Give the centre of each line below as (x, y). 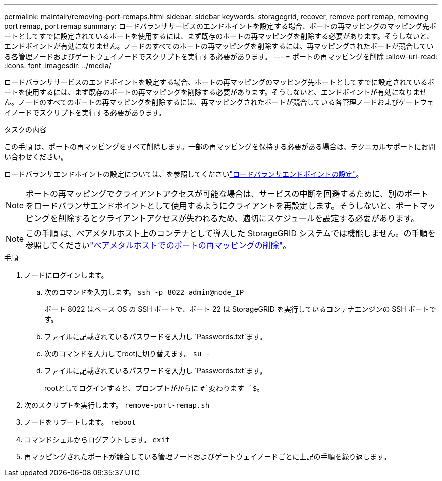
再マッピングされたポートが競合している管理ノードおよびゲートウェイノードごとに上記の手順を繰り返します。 (208, 457)
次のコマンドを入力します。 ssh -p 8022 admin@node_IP (144, 292)
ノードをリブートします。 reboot (80, 422)
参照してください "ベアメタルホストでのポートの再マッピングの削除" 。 (158, 245)
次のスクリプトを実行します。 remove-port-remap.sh (117, 405)
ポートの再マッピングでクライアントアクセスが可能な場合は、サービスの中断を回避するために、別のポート (227, 194)
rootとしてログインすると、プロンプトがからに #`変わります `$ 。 (154, 388)
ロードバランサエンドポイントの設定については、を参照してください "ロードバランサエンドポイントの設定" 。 (184, 174)
